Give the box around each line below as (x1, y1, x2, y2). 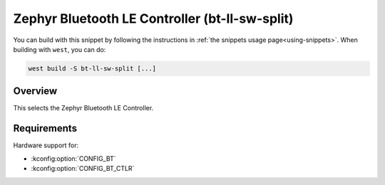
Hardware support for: (13, 141, 79, 149)
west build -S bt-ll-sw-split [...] (28, 64, 157, 73)
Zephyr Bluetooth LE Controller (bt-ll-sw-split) (13, 11, 294, 26)
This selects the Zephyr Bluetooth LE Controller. (13, 104, 154, 112)
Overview (13, 85, 58, 97)
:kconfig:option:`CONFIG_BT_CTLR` (31, 164, 135, 173)
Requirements (13, 122, 78, 134)
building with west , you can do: (13, 45, 106, 53)
